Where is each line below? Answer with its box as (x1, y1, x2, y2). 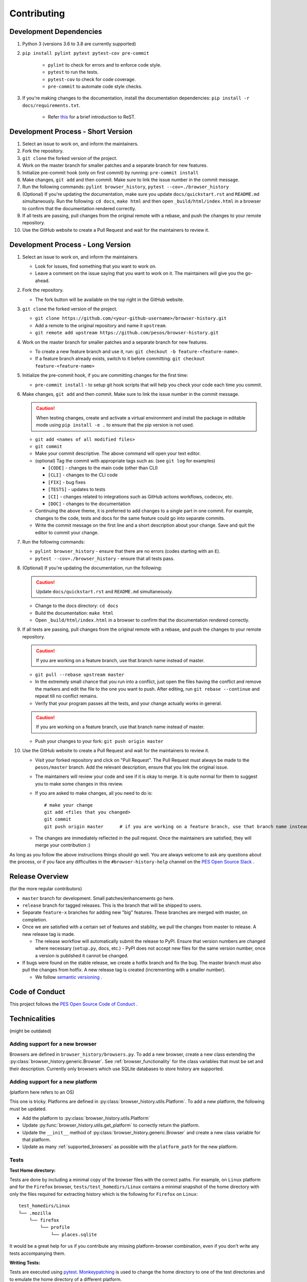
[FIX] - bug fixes (48, 479, 86, 485)
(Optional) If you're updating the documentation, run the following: (22, 565, 162, 571)
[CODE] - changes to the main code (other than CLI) (48, 465, 158, 471)
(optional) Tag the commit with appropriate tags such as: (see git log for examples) (35, 457, 215, 464)
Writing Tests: (9, 1259, 40, 1266)
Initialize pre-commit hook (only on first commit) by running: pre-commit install (22, 169, 199, 175)
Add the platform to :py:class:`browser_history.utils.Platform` (22, 1115, 150, 1121)
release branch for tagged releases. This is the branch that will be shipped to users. (22, 902, 202, 908)
